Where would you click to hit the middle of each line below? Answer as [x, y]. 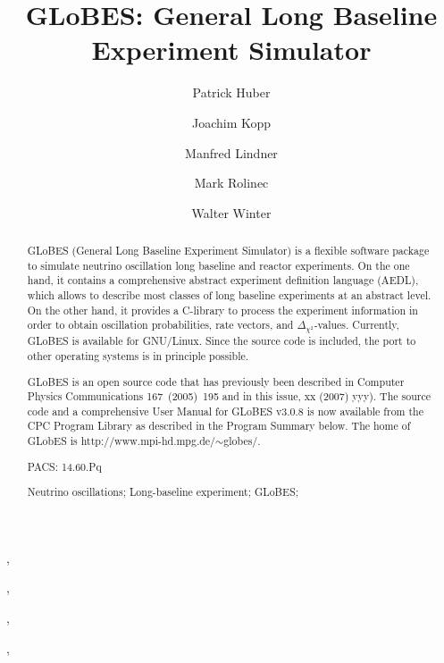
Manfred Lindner [231, 152]
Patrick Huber [231, 92]
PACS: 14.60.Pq [64, 466]
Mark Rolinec [231, 183]
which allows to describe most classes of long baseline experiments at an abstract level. [229, 295]
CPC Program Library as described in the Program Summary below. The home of [219, 426]
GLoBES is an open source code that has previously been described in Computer [216, 381]
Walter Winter [231, 212]
